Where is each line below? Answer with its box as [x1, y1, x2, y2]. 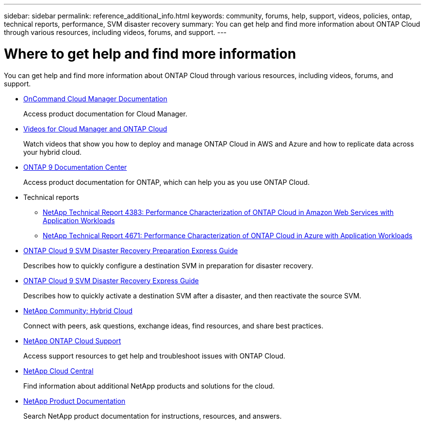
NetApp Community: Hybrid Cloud [23, 306, 132, 315]
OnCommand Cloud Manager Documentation [23, 94, 167, 103]
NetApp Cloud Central [23, 366, 94, 375]
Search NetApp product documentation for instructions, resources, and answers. [23, 411, 282, 420]
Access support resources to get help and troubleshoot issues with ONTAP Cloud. [23, 351, 286, 360]
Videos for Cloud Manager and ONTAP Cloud [23, 124, 167, 133]
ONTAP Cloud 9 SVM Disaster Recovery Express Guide [23, 276, 199, 285]
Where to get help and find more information [4, 45, 296, 62]
